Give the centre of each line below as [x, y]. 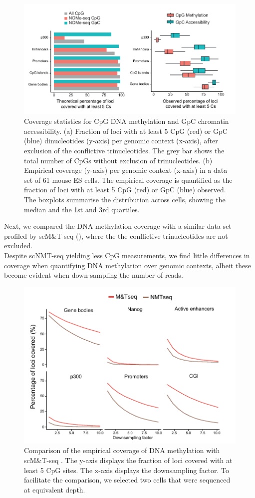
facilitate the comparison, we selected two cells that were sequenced [127, 480]
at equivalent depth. [55, 489]
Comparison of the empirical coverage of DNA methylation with [122, 450]
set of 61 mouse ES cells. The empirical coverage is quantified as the [128, 180]
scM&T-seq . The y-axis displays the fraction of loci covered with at [128, 460]
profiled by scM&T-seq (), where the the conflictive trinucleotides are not [116, 236]
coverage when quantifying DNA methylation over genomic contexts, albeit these [128, 265]
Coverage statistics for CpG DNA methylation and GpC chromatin [127, 121]
